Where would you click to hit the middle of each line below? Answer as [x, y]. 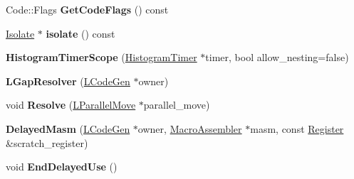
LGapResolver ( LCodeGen [68, 81]
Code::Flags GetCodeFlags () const [87, 9]
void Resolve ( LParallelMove [71, 105]
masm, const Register [297, 128]
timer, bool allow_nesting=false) [277, 57]
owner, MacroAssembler [190, 128]
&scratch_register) [47, 142]
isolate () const [80, 33]
